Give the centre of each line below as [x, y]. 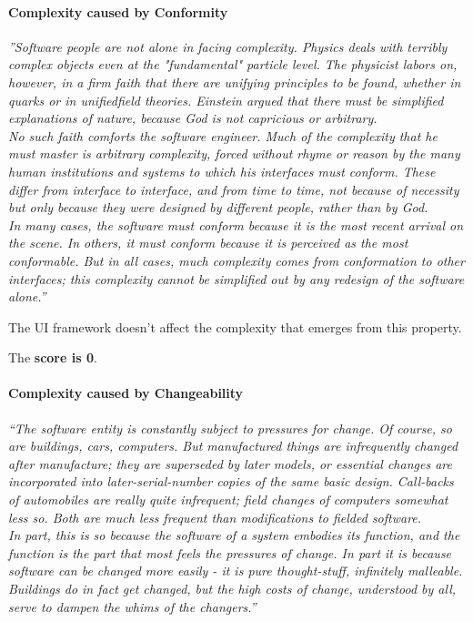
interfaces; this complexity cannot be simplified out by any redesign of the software [236, 278]
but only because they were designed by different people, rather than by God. [218, 207]
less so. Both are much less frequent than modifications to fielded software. [215, 517]
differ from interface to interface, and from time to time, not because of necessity [234, 189]
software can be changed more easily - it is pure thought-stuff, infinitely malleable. [236, 571]
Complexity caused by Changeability [126, 393]
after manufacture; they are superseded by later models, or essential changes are [230, 463]
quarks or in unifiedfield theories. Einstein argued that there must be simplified [226, 100]
